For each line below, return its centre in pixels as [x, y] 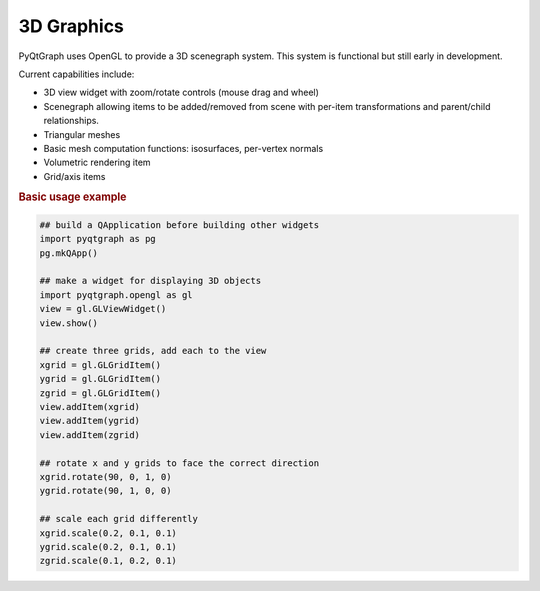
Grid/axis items [74, 176]
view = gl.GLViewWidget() [103, 309]
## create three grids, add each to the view [153, 351]
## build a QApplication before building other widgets [179, 224]
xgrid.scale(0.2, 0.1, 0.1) [108, 533]
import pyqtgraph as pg [98, 239]
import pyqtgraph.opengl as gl [116, 294]
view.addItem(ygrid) [89, 421]
